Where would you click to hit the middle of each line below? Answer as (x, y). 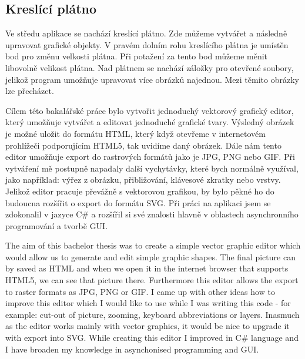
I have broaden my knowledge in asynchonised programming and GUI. (132, 349)
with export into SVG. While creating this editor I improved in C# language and (152, 338)
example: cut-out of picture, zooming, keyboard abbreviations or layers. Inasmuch (152, 314)
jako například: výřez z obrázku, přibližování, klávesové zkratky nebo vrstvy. (143, 179)
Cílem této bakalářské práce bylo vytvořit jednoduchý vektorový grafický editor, (150, 110)
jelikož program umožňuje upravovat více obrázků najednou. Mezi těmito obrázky (152, 79)
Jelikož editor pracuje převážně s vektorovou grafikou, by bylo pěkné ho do (140, 191)
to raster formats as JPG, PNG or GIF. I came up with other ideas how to (140, 291)
